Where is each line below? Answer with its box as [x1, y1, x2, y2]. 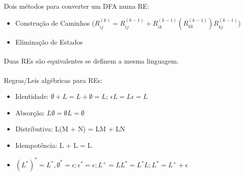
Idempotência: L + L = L [15, 140, 92, 150]
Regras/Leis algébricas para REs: [4, 75, 103, 85]
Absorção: [15, 107, 45, 117]
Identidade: [15, 91, 49, 101]
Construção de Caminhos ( [15, 18, 95, 28]
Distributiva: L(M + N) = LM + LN [15, 124, 125, 134]
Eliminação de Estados [15, 37, 83, 47]
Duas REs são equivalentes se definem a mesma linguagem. [4, 56, 179, 66]
